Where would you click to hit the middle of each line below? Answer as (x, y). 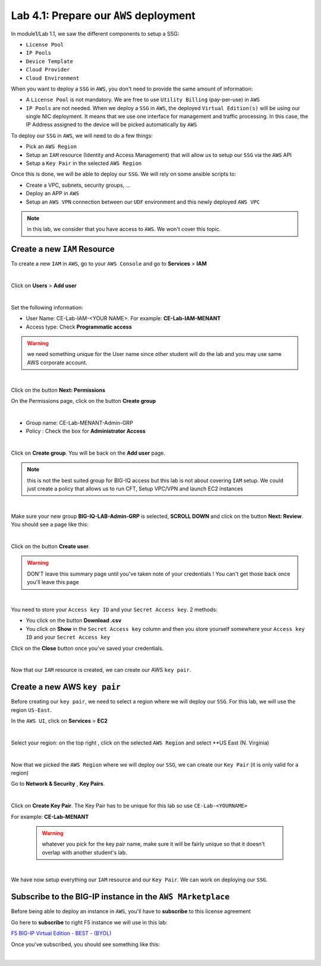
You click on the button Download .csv (74, 620)
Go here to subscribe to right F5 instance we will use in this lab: (89, 922)
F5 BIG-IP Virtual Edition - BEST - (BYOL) (61, 933)
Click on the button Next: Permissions (58, 390)
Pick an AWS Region (51, 146)
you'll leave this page (53, 582)
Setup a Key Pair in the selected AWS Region (84, 163)
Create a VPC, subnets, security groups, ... (78, 185)
